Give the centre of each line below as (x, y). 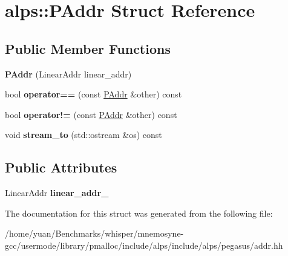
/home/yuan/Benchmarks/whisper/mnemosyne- (94, 233)
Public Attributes (61, 167)
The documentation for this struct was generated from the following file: (139, 213)
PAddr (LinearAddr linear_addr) (68, 74)
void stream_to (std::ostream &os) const (83, 135)
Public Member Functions (88, 48)
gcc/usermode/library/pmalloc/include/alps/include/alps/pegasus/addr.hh (144, 245)
